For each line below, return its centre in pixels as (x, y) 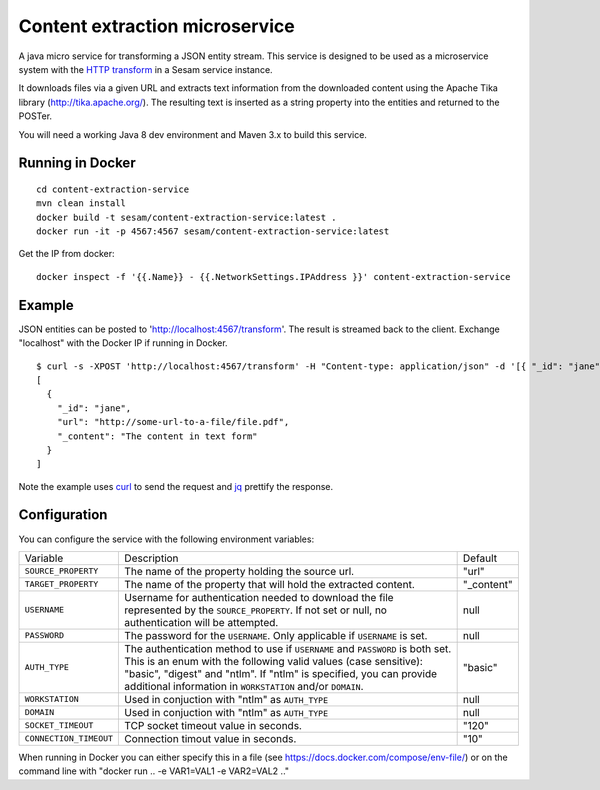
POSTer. (35, 116)
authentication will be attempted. (201, 622)
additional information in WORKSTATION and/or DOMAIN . (244, 686)
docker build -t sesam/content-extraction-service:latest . (186, 217)
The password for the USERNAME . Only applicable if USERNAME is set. (276, 635)
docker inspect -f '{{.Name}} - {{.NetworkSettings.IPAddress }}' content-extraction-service (273, 276)
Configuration (63, 515)
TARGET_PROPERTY (61, 584)
